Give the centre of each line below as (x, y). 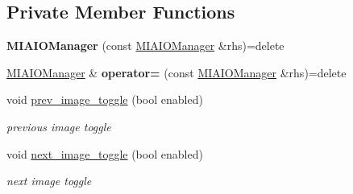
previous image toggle (59, 126)
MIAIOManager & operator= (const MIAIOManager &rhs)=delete (176, 72)
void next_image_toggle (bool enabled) (105, 153)
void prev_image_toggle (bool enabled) (105, 99)
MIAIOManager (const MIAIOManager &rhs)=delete (145, 45)
